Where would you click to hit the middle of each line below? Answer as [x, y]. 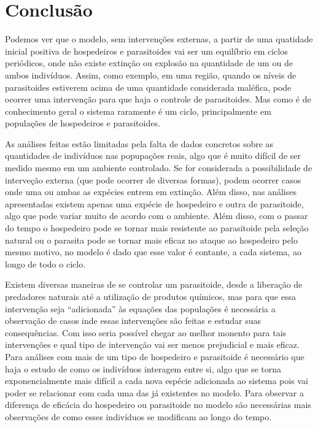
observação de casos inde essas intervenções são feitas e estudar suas [133, 321]
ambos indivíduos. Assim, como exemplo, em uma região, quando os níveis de [151, 75]
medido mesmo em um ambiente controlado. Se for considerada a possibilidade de [159, 168]
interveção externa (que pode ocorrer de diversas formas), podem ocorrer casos [153, 179]
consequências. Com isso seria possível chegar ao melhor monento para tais [146, 332]
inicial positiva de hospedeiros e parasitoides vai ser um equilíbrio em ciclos [146, 51]
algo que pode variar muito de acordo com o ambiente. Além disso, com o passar [157, 216]
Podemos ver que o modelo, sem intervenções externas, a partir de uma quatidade [159, 39]
